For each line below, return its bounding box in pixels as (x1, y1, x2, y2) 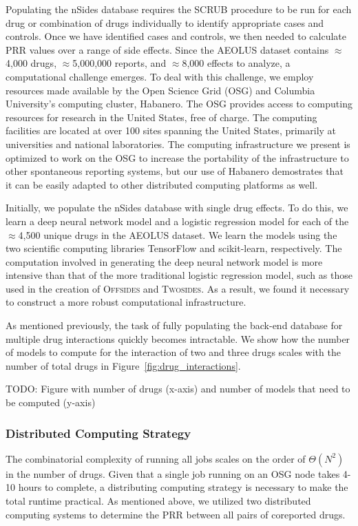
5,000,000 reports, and (72, 56, 167, 70)
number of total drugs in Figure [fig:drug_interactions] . (6, 358, 241, 372)
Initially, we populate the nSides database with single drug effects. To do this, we (6, 200, 348, 215)
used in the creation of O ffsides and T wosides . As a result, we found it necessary (6, 281, 350, 295)
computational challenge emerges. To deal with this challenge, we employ (6, 69, 314, 83)
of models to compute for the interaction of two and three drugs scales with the (6, 345, 341, 359)
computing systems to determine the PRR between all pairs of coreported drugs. (6, 507, 346, 521)
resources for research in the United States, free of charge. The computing (6, 109, 317, 124)
